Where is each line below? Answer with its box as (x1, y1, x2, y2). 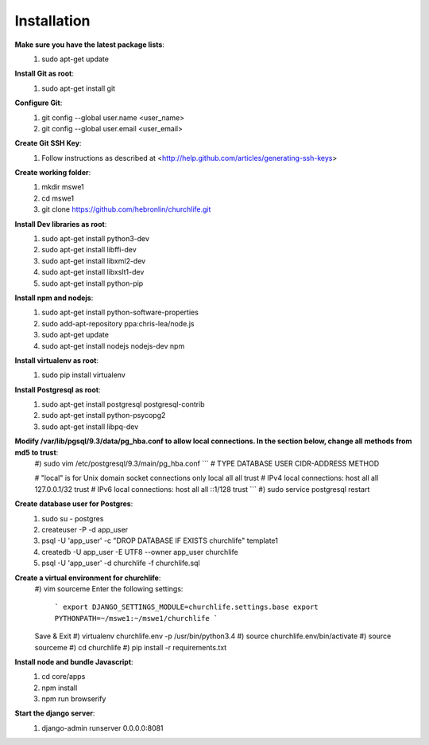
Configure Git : (14, 98, 63, 107)
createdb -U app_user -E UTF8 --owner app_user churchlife (41, 547, 238, 556)
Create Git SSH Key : (14, 138, 82, 148)
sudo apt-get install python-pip (41, 279, 144, 288)
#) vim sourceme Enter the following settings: (34, 583, 184, 593)
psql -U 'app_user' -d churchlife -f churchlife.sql (41, 558, 200, 568)
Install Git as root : (14, 68, 75, 79)
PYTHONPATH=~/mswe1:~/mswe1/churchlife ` (54, 614, 218, 622)
